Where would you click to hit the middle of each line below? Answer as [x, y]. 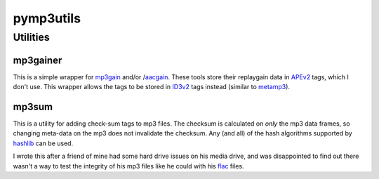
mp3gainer [38, 60]
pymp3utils [47, 18]
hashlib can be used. [43, 143]
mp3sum [33, 106]
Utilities [31, 37]
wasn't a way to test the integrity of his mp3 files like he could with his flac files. [129, 166]
